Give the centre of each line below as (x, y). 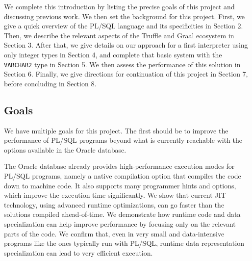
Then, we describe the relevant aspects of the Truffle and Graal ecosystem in (119, 35)
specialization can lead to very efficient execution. (78, 252)
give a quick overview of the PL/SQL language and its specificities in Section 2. (124, 26)
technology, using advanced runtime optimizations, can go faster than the (114, 204)
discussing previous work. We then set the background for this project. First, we (124, 16)
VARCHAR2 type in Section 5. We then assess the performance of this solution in (122, 64)
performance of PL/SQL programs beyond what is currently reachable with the (123, 140)
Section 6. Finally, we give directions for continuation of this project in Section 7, (126, 74)
